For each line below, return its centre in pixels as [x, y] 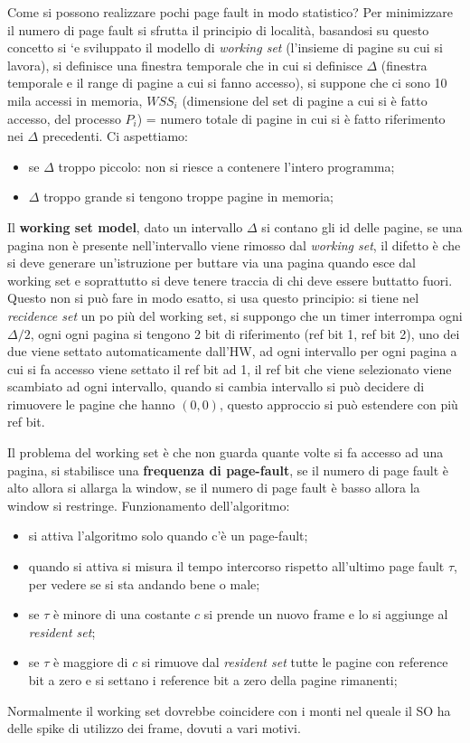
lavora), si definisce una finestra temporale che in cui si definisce [185, 65]
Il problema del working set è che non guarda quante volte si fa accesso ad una [226, 452]
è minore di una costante [122, 614]
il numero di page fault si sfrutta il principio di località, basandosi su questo [218, 29]
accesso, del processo [64, 118]
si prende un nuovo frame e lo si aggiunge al [326, 614]
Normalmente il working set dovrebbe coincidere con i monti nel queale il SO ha [229, 710]
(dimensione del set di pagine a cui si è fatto [305, 100]
